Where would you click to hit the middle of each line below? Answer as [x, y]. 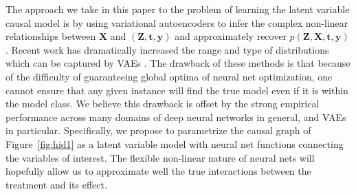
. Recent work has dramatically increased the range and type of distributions [167, 49]
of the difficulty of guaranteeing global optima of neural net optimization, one [169, 76]
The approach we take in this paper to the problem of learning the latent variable [178, 9]
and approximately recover [231, 36]
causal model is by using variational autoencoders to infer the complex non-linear [177, 22]
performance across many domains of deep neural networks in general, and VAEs [176, 117]
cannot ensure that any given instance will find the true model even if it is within [177, 90]
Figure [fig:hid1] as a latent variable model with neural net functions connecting [175, 143]
